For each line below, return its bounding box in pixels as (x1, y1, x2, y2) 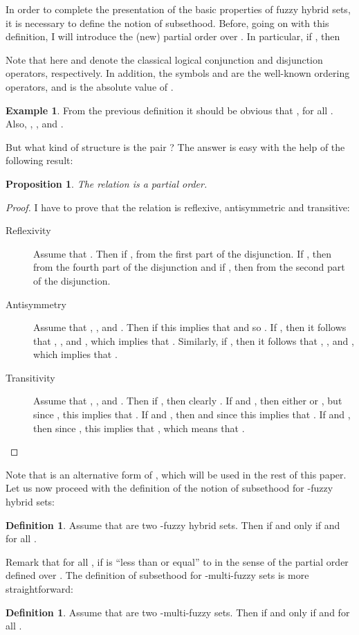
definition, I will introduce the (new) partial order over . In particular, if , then (6, 29, 340, 44)
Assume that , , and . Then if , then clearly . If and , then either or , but (33, 393, 342, 408)
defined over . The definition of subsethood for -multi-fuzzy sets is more (6, 568, 309, 582)
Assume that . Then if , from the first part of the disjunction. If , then (33, 246, 331, 260)
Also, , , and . (6, 116, 64, 131)
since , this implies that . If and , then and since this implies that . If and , (33, 407, 351, 422)
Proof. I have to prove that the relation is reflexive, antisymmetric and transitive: (6, 199, 350, 214)
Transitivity (6, 370, 55, 384)
